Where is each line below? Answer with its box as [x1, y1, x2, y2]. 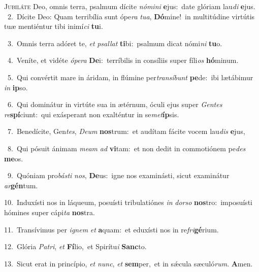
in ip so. [4, 82, 28, 92]
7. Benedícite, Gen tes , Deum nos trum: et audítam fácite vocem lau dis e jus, [7, 126, 245, 137]
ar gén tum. [4, 180, 38, 190]
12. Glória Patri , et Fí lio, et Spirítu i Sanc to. [4, 241, 147, 252]
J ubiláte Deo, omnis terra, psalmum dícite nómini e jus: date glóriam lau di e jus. [4, 1, 255, 11]
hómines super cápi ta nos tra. [4, 207, 95, 217]
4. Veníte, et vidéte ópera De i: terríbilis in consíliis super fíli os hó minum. [7, 55, 239, 65]
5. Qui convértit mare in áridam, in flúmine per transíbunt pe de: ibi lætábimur [7, 72, 253, 82]
